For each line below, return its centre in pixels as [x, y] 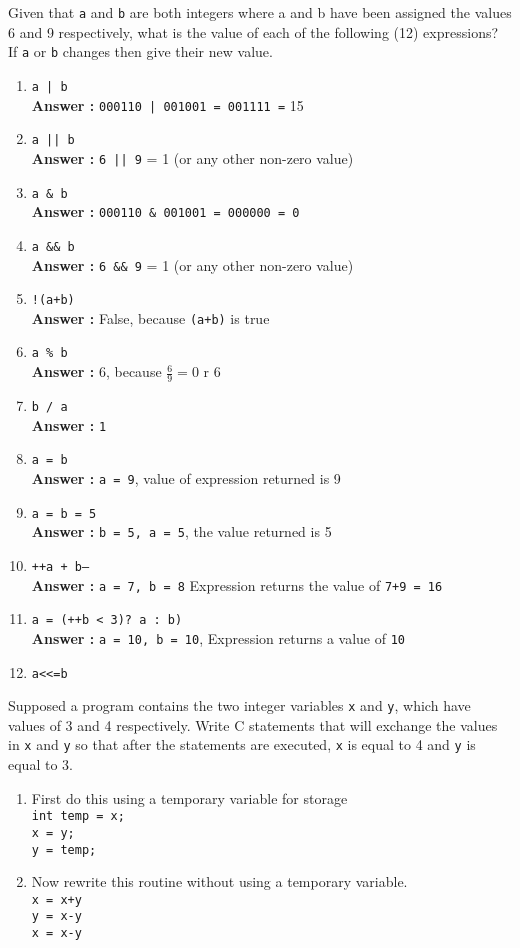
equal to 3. [40, 764]
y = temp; [64, 849]
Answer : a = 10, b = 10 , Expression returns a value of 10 [218, 637]
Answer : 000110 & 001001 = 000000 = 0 [165, 211]
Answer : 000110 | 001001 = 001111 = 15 [167, 104]
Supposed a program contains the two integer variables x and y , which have [239, 705]
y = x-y [56, 916]
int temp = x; [78, 816]
